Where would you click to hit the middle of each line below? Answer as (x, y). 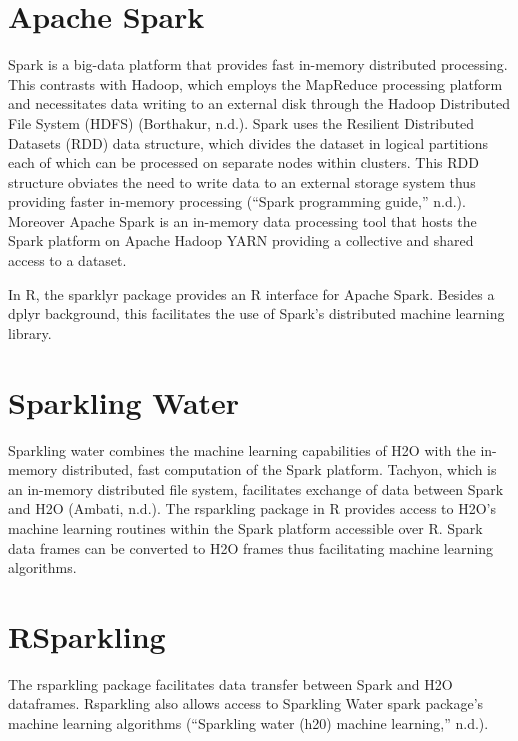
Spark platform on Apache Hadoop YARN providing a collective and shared (241, 240)
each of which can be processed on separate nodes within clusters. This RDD (243, 162)
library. (30, 332)
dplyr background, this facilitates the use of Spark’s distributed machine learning (256, 313)
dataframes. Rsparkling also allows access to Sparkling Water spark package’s (246, 703)
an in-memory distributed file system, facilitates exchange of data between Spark (256, 488)
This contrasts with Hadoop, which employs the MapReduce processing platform (255, 83)
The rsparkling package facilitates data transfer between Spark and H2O (230, 683)
